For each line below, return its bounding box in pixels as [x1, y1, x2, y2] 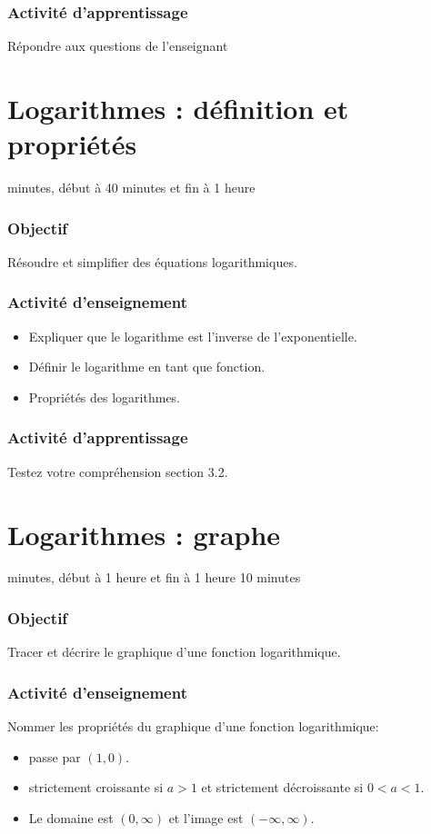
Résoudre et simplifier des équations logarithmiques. [7, 252, 297, 271]
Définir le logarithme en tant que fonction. [28, 357, 266, 376]
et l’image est [168, 808, 244, 827]
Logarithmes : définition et [7, 90, 349, 126]
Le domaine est [28, 808, 114, 827]
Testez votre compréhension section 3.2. [7, 462, 228, 481]
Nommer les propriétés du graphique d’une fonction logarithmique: [7, 717, 379, 736]
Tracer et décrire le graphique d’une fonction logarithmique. [7, 642, 341, 661]
